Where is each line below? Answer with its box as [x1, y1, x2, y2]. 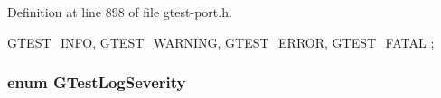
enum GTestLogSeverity [7, 71, 186, 94]
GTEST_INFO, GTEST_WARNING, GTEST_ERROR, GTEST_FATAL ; [7, 32, 435, 51]
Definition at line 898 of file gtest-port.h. [7, 3, 232, 21]
